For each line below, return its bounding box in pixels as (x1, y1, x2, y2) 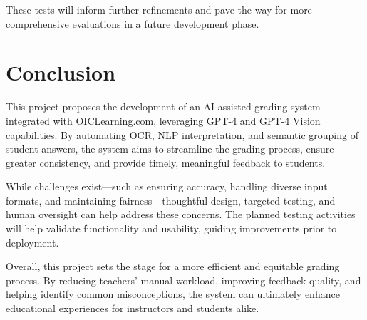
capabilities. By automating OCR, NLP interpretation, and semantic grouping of (6, 127, 358, 142)
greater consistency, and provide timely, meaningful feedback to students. (6, 155, 326, 170)
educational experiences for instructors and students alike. (6, 301, 259, 316)
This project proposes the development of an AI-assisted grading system (6, 99, 321, 114)
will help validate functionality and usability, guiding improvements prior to (6, 221, 337, 236)
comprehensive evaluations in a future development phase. (6, 16, 259, 31)
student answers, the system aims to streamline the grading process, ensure (6, 141, 334, 156)
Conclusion (6, 58, 116, 87)
